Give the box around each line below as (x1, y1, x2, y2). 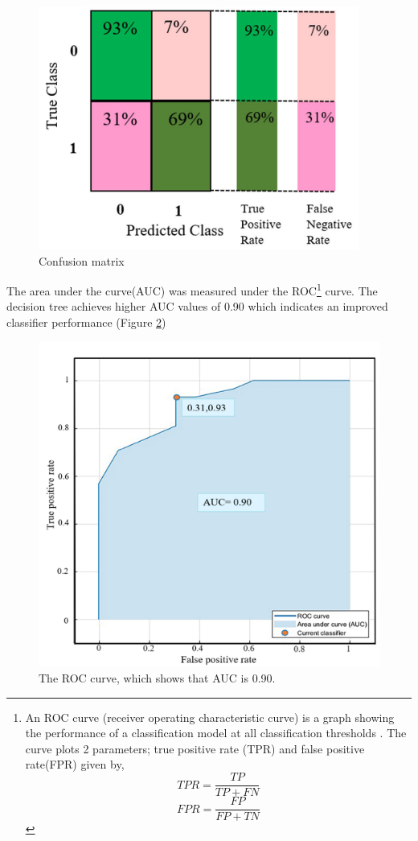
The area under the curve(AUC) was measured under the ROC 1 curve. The (6, 280, 378, 299)
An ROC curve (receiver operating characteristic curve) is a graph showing (25, 708, 395, 725)
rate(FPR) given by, (25, 756, 125, 773)
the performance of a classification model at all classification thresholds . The (25, 724, 407, 741)
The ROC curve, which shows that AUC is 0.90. (39, 670, 276, 686)
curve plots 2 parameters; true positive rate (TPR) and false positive (25, 740, 365, 756)
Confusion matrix (39, 252, 125, 269)
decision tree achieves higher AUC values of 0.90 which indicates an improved (6, 298, 388, 315)
